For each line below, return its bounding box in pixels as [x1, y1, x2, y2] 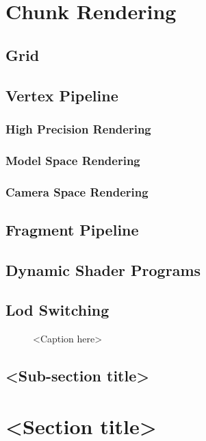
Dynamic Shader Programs [5, 259, 201, 280]
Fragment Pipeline [5, 218, 139, 240]
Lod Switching [5, 299, 110, 320]
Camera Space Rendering [5, 183, 149, 200]
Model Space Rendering [5, 151, 140, 168]
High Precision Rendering [5, 120, 151, 137]
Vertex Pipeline [5, 84, 118, 105]
